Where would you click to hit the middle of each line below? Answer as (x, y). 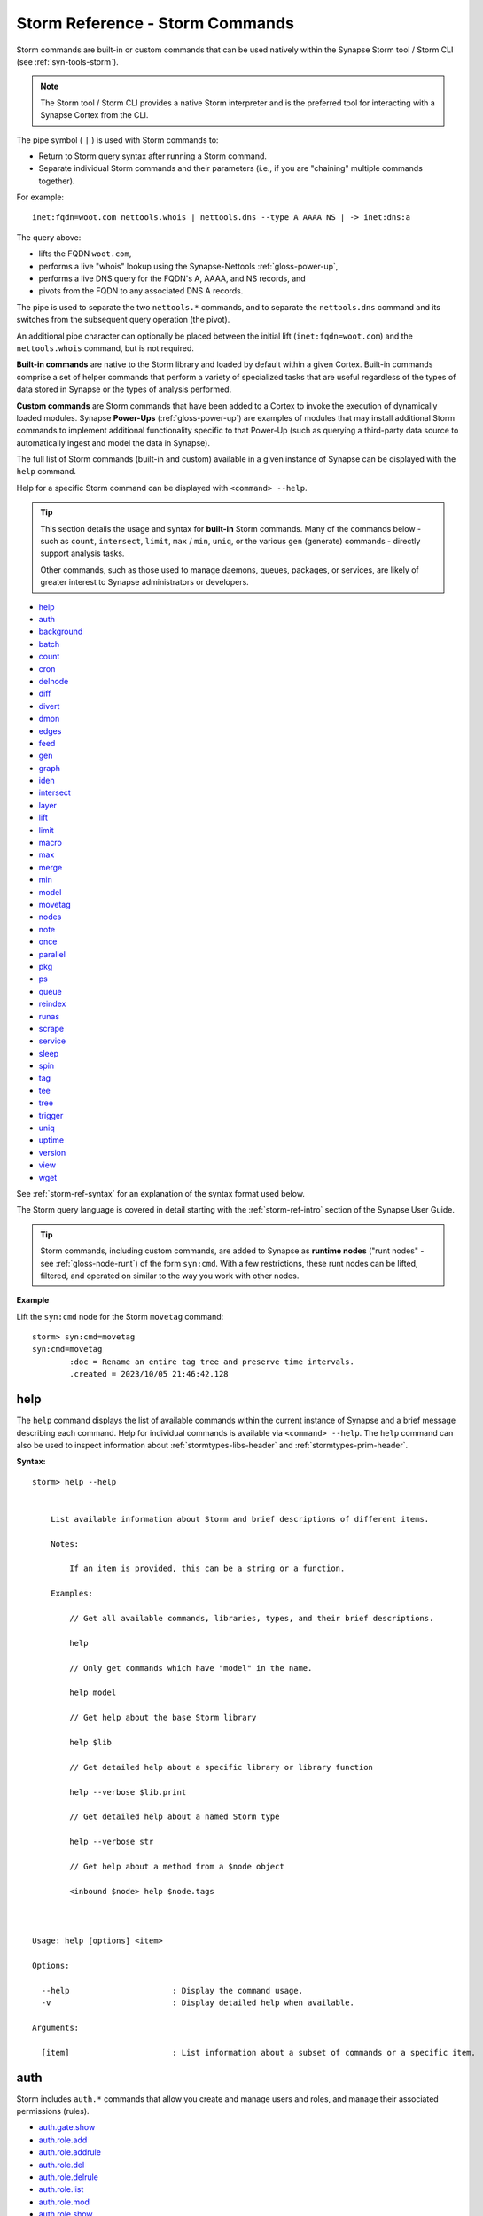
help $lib (91, 1742)
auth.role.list (61, 2189)
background (61, 632)
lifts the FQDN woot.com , (85, 254)
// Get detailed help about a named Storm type (175, 1817)
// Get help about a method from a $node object (177, 1866)
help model (93, 1693)
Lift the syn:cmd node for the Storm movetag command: (120, 1316)
